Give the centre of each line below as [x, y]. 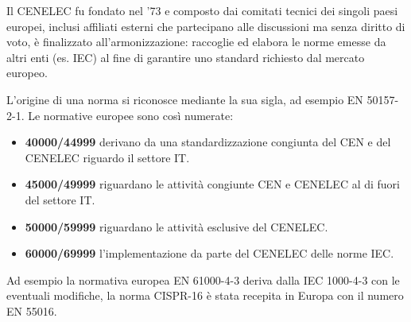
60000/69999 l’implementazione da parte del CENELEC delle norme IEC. [209, 253]
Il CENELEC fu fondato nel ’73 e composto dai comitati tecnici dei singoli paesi [202, 10]
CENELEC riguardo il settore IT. [107, 157]
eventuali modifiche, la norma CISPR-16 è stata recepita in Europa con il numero [205, 295]
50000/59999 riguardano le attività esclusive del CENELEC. [176, 226]
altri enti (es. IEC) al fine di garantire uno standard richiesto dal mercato [186, 57]
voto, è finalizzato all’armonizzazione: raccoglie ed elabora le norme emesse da [196, 42]
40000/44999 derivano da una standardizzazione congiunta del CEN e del [208, 142]
